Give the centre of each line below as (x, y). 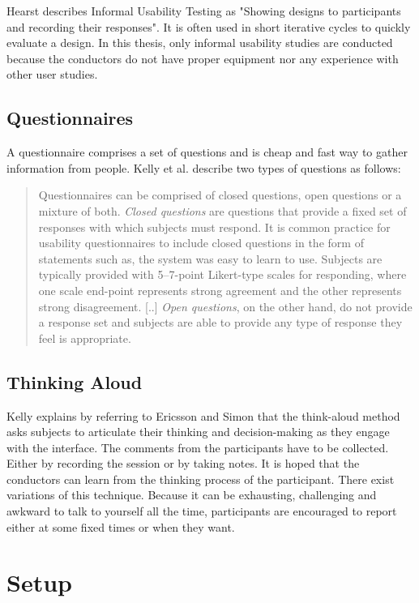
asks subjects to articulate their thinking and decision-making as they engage (198, 432)
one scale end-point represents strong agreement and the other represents (220, 290)
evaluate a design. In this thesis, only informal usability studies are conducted (200, 43)
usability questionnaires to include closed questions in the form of (201, 243)
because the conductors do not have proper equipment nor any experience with (203, 58)
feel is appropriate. (85, 338)
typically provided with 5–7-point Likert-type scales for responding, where (222, 274)
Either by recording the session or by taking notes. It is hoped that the (183, 463)
